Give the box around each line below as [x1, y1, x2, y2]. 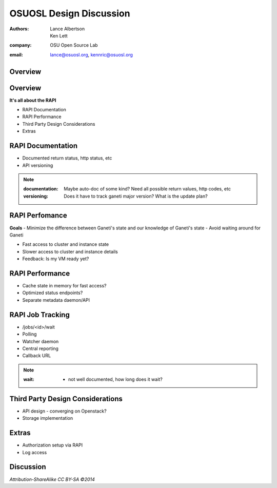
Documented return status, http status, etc [22, 155, 112, 161]
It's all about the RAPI [9, 97, 56, 103]
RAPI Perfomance [9, 211, 67, 220]
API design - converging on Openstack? [22, 408, 107, 414]
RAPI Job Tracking [9, 310, 70, 319]
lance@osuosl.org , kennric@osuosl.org [50, 51, 133, 57]
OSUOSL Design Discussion [9, 8, 130, 19]
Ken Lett [50, 32, 68, 38]
